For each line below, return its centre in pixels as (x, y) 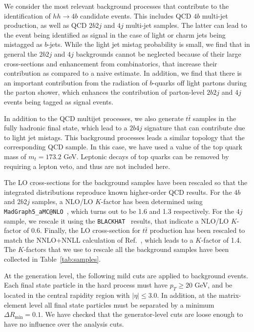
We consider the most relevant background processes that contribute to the (116, 6)
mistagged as (23, 44)
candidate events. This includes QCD (136, 15)
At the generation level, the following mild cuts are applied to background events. (126, 275)
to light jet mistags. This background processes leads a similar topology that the (124, 137)
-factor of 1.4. (221, 239)
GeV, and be (213, 285)
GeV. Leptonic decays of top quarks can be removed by (146, 156)
